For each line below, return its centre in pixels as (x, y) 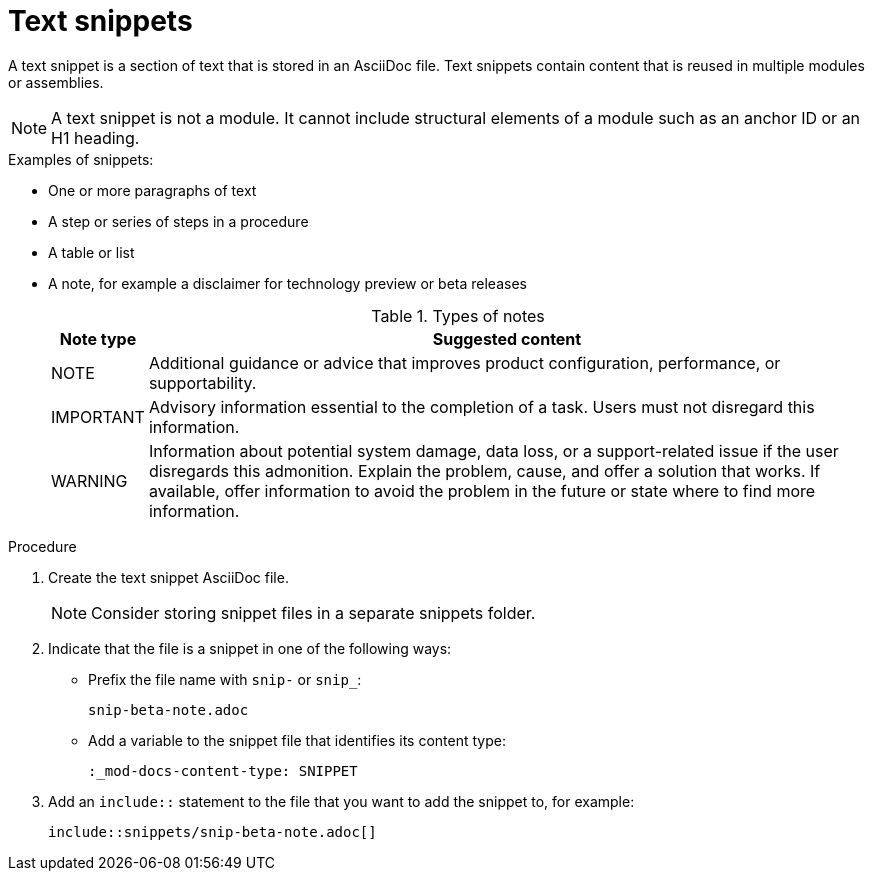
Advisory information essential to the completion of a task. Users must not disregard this (481, 406)
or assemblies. (56, 82)
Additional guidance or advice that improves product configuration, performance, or (464, 362)
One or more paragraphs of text (152, 190)
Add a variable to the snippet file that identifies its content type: (297, 740)
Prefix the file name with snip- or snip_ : (225, 679)
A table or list (91, 252)
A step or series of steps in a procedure (178, 221)
